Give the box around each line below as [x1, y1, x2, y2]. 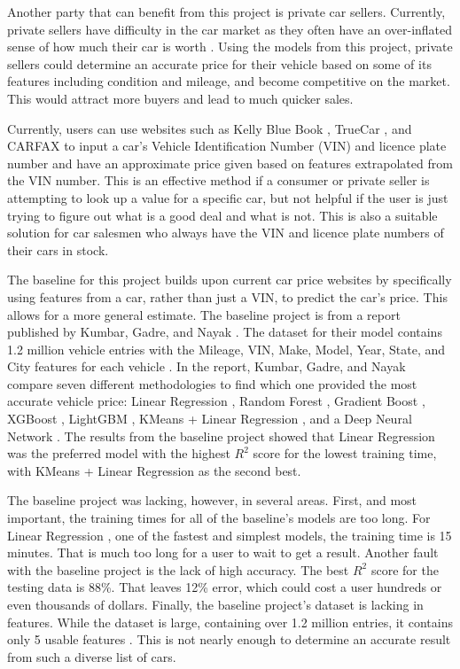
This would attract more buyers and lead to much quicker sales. [7, 89, 354, 107]
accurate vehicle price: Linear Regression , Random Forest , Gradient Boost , [7, 392, 425, 410]
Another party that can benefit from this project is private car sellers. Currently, [7, 3, 446, 20]
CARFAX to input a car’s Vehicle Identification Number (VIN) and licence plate [7, 136, 447, 155]
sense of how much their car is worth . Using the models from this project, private [7, 37, 453, 56]
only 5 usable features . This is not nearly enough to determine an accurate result [7, 630, 451, 649]
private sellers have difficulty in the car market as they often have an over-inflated [7, 19, 453, 38]
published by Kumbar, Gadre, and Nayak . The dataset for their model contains [7, 323, 442, 341]
